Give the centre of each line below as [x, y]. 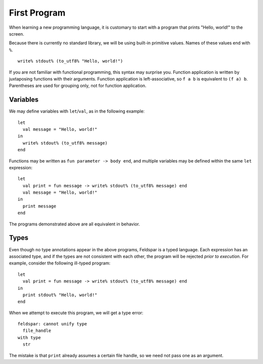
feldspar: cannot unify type [52, 324]
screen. [17, 34]
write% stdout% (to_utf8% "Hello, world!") [70, 61]
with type [29, 337]
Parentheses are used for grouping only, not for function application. [78, 86]
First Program [37, 13]
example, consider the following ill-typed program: [60, 263]
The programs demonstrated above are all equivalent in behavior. [75, 224]
